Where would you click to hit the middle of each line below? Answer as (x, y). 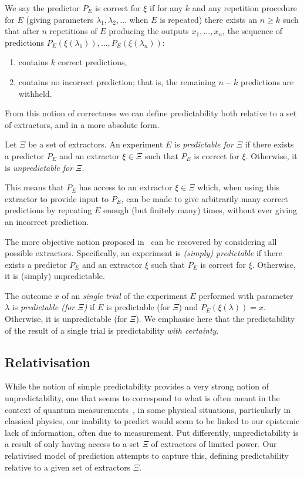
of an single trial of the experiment (124, 295)
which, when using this (239, 187)
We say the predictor (42, 8)
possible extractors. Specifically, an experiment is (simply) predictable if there (143, 253)
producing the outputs (149, 31)
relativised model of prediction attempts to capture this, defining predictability (147, 456)
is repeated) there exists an (209, 19)
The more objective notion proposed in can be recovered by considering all (141, 241)
